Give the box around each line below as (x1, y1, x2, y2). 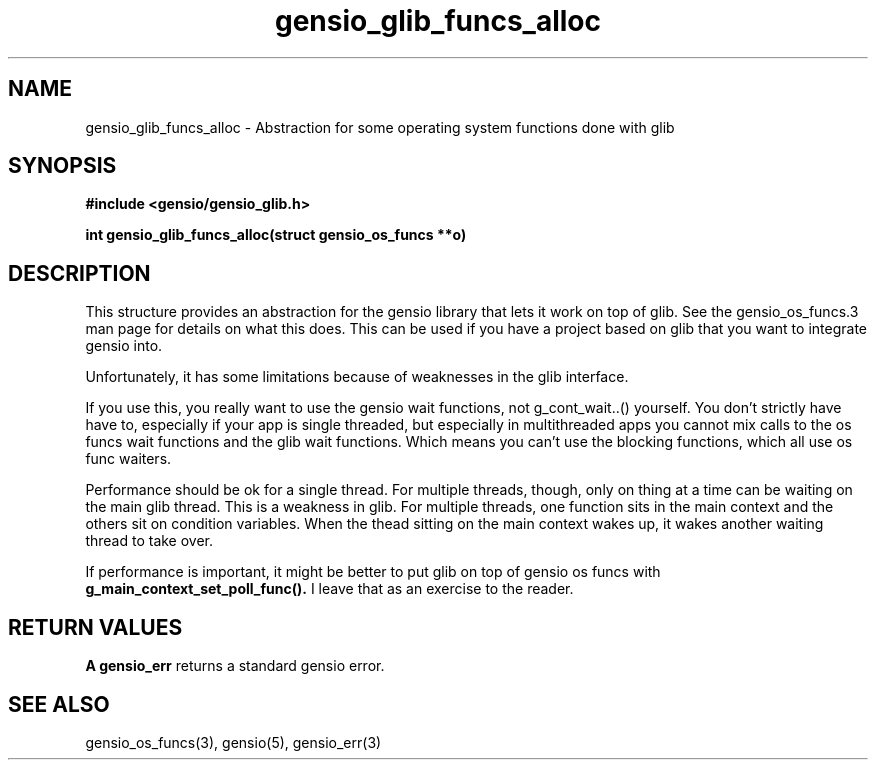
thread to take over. (85, 532, 214, 550)
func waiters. (85, 450, 172, 468)
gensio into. (85, 337, 163, 355)
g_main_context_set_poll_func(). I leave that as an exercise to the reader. (85, 580, 574, 598)
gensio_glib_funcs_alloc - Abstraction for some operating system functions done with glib (85, 118, 675, 136)
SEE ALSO (8, 691, 110, 717)
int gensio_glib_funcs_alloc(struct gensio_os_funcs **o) (85, 226, 467, 244)
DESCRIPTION (8, 260, 151, 286)
